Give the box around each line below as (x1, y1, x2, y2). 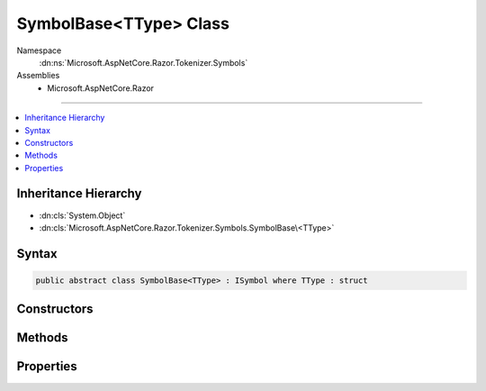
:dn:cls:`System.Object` (39, 210, 126, 221)
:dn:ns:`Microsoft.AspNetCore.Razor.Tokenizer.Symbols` (39, 57, 248, 68)
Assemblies (16, 70, 60, 81)
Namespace (16, 45, 62, 56)
